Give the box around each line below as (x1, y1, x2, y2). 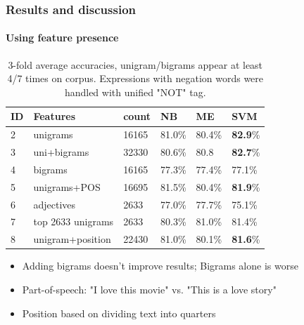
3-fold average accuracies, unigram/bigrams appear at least (8, 57, 263, 72)
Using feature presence (6, 30, 119, 45)
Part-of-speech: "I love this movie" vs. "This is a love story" (22, 282, 277, 297)
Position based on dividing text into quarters (22, 305, 216, 320)
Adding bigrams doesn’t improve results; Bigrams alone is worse (22, 258, 298, 273)
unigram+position (33, 232, 111, 246)
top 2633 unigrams (33, 214, 114, 229)
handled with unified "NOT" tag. (64, 84, 206, 99)
